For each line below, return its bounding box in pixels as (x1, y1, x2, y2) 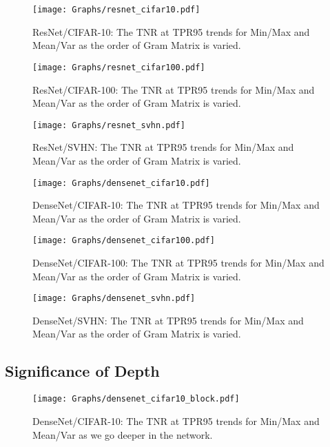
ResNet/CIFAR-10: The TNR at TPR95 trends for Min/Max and (32, 24, 310, 39)
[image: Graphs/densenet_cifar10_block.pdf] (32, 394, 240, 404)
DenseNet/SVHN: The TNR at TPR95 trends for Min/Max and (32, 313, 304, 327)
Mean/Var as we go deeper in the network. (32, 427, 213, 441)
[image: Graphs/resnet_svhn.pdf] (32, 120, 185, 130)
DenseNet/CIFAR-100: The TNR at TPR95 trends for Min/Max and (32, 256, 324, 270)
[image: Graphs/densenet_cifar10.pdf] (32, 178, 210, 188)
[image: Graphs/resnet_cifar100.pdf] (32, 62, 205, 72)
